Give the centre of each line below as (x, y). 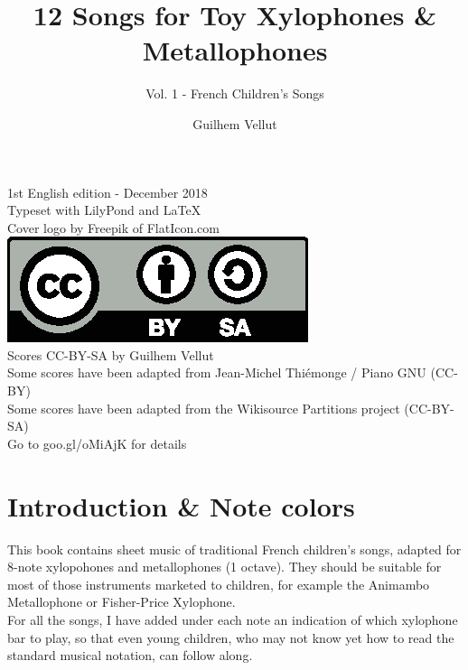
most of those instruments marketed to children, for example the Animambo (219, 584)
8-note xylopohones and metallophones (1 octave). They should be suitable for (225, 567)
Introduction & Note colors (181, 505)
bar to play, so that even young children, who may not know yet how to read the (231, 637)
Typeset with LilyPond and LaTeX (104, 210)
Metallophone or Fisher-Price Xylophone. (122, 602)
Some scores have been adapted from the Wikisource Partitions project (204, 408)
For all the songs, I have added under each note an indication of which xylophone (233, 619)
